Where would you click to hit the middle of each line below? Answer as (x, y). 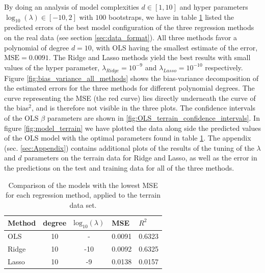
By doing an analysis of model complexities (72, 7)
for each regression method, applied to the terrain (83, 195)
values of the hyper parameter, (52, 67)
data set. (83, 204)
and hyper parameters (214, 7)
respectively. (224, 67)
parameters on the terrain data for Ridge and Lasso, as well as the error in (141, 158)
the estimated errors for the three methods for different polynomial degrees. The (129, 88)
